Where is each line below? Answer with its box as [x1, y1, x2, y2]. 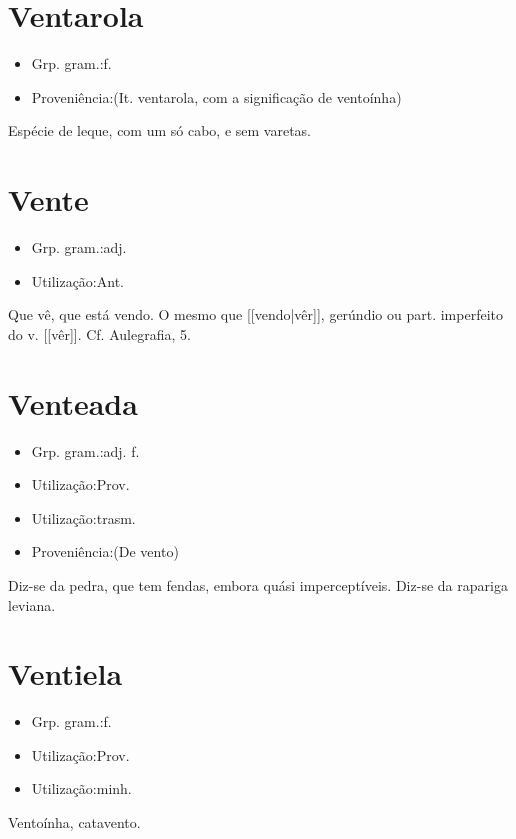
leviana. [8, 594, 56, 615]
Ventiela [8, 653, 123, 694]
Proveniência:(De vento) [31, 541, 179, 562]
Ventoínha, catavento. [8, 812, 141, 832]
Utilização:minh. [31, 778, 132, 799]
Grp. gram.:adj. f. [31, 440, 140, 461]
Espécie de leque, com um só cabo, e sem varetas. [8, 120, 312, 141]
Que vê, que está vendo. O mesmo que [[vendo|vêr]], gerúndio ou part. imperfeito [8, 304, 503, 325]
